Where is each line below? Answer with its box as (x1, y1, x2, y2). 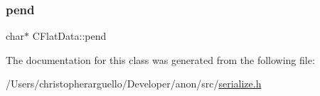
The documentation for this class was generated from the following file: (6, 52, 315, 67)
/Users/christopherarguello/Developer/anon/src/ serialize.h (6, 76, 262, 91)
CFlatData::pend (32, 28, 107, 43)
